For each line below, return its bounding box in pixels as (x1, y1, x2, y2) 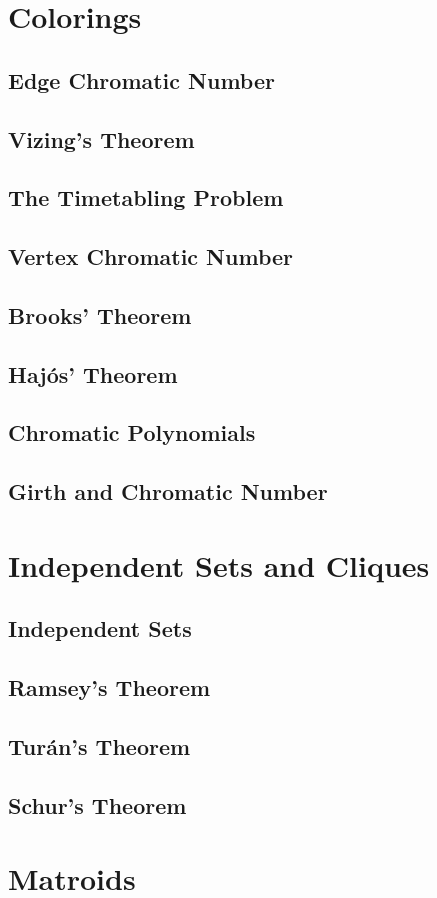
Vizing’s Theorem (8, 123, 195, 154)
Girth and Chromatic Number (8, 476, 328, 507)
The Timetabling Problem (8, 182, 284, 213)
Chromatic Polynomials (8, 417, 256, 448)
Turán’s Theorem (8, 730, 191, 761)
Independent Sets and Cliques (8, 544, 430, 585)
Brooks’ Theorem (8, 299, 192, 330)
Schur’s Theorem (8, 789, 187, 820)
